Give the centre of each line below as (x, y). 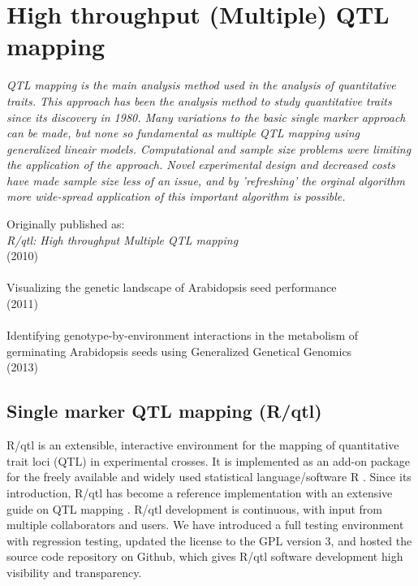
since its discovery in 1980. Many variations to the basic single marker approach (206, 117)
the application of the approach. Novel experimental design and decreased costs (201, 165)
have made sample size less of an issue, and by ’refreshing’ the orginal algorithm (206, 180)
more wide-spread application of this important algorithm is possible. (176, 196)
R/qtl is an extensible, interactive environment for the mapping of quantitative (203, 445)
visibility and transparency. (74, 572)
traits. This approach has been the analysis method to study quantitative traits (199, 100)
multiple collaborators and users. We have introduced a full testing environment (205, 525)
